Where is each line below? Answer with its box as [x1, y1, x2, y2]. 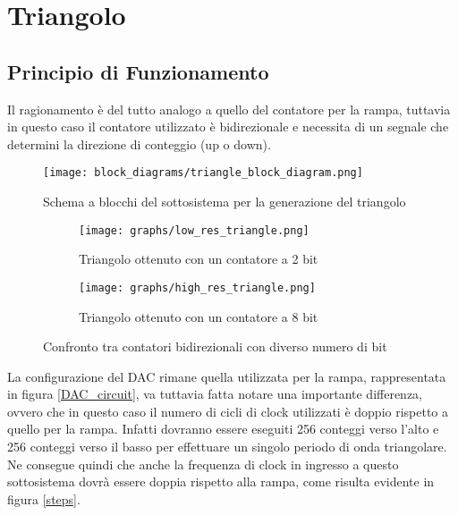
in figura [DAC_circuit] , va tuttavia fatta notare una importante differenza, [7, 384, 423, 403]
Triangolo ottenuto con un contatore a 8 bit [79, 307, 318, 325]
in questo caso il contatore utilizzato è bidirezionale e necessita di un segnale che [7, 117, 449, 136]
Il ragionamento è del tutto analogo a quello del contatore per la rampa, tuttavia [7, 99, 451, 118]
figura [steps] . [7, 489, 81, 508]
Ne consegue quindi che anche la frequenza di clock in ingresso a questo [7, 454, 399, 473]
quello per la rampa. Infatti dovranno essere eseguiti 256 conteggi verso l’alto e [7, 419, 439, 438]
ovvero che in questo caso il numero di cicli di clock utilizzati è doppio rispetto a [7, 401, 449, 420]
